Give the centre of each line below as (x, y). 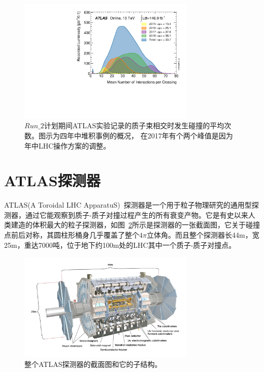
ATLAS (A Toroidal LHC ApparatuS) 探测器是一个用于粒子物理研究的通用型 (128, 205)
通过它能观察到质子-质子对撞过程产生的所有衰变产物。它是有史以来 (137, 214)
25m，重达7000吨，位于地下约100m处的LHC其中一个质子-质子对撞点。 (120, 245)
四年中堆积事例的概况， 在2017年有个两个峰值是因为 (146, 135)
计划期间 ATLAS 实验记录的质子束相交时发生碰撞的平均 (134, 125)
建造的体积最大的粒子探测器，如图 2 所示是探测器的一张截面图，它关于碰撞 (135, 225)
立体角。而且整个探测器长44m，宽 (203, 235)
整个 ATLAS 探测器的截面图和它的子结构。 (93, 364)
